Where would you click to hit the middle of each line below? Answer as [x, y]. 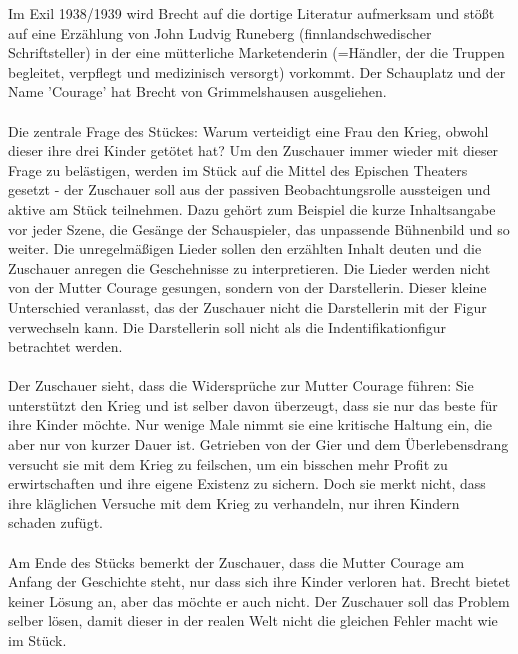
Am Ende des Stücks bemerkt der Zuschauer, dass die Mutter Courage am [236, 561]
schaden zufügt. [55, 522]
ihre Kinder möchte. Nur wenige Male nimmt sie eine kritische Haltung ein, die [250, 424]
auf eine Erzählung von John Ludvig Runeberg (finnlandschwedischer [220, 32]
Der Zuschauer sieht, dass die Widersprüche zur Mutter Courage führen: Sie [241, 385]
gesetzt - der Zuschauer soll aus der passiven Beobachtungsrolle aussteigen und [249, 189]
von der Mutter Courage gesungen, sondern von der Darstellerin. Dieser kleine [247, 287]
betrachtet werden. [65, 346]
